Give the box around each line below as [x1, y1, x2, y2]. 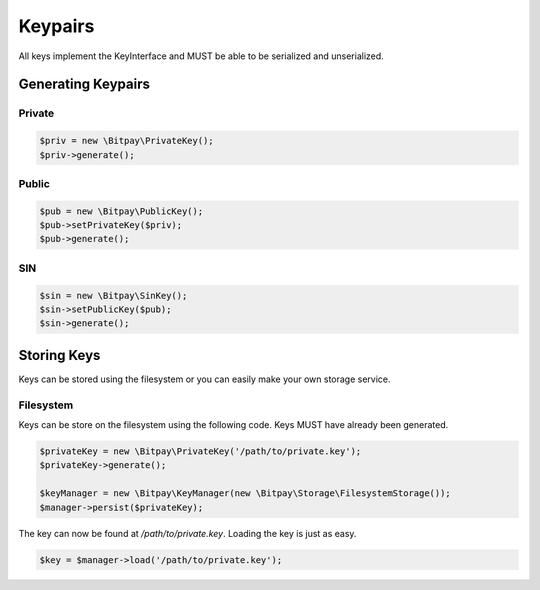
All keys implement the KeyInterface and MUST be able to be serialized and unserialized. [18, 50, 384, 62]
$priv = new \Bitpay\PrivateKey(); [39, 135, 214, 147]
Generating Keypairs [18, 76, 150, 93]
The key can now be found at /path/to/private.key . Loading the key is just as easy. [18, 527, 357, 539]
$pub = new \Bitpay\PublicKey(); [39, 205, 204, 217]
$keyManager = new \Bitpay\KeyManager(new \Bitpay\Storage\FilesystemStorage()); [39, 488, 452, 499]
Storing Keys [18, 346, 101, 364]
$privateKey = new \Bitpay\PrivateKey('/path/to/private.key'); [39, 445, 362, 457]
